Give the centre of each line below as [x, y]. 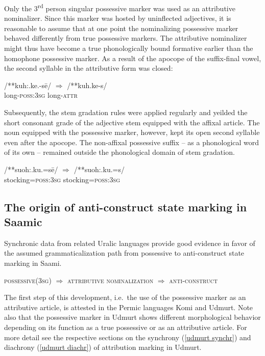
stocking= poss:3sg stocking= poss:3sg [62, 179]
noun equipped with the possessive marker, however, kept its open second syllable [132, 132]
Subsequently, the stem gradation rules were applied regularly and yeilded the [126, 112]
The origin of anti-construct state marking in [126, 207]
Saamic [23, 221]
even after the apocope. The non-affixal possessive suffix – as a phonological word [132, 142]
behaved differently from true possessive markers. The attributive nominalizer [126, 38]
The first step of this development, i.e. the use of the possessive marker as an [125, 297]
